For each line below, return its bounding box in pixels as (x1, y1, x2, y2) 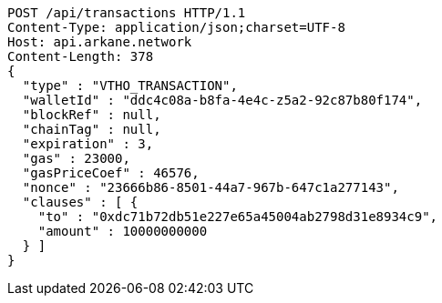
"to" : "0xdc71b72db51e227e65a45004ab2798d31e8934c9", (37, 209, 438, 224)
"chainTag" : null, (22, 122, 161, 136)
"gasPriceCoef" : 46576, (22, 166, 200, 180)
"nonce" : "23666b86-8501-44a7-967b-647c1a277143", (22, 180, 399, 195)
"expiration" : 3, (22, 136, 154, 151)
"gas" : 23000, (22, 151, 130, 166)
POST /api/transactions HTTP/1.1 (7, 5, 246, 20)
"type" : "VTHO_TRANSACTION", (22, 78, 238, 93)
